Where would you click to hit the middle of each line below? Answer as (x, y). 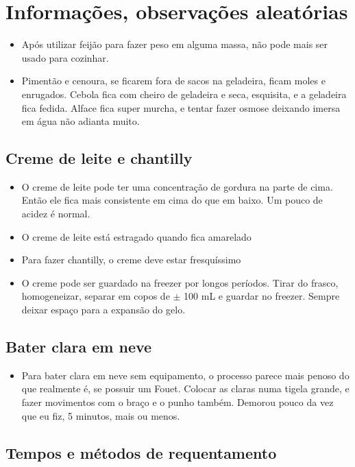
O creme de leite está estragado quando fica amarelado (136, 236)
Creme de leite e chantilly (99, 158)
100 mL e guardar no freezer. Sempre (262, 296)
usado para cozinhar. (65, 57)
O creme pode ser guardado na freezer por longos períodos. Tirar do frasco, (180, 282)
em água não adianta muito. (81, 121)
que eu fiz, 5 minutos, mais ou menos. (101, 415)
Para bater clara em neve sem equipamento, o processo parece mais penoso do (185, 375)
